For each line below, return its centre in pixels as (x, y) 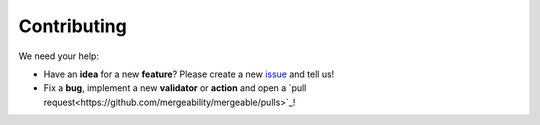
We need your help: (59, 56)
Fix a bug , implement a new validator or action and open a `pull (175, 88)
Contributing (72, 26)
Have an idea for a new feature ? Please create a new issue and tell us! (189, 74)
